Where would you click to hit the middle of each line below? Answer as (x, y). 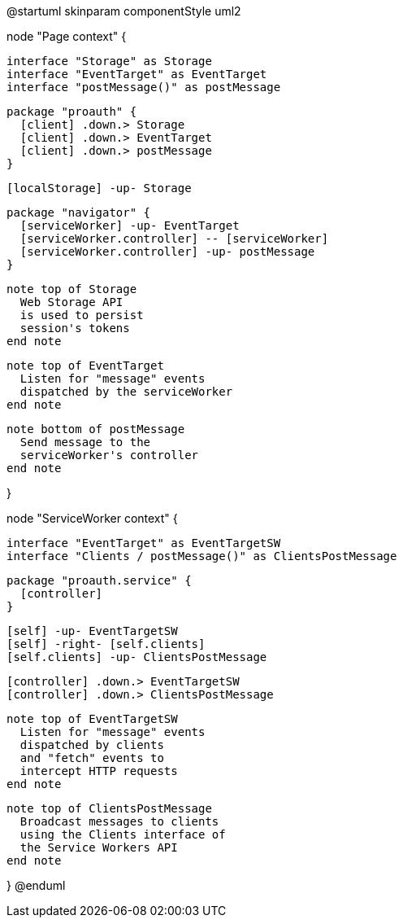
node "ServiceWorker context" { (92, 518)
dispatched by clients (92, 745)
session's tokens (75, 328)
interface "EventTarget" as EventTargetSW (144, 543)
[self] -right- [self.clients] (106, 644)
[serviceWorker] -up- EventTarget (130, 226)
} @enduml (36, 885)
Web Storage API (71, 302)
